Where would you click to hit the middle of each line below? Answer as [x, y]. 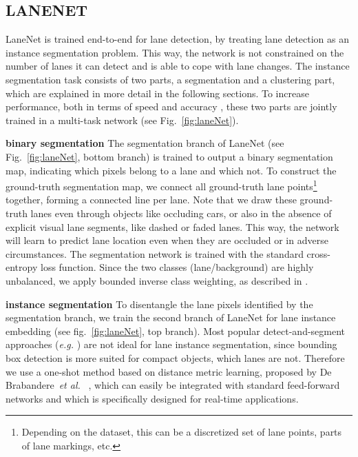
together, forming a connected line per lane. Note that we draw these [151, 200]
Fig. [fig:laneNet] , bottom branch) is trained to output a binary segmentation [169, 156]
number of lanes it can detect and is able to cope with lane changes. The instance [178, 66]
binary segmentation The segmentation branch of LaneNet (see [145, 143]
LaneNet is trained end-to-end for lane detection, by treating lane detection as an [178, 39]
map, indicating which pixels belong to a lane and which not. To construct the [171, 170]
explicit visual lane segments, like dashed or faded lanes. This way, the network [172, 226]
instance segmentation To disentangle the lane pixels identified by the [159, 304]
